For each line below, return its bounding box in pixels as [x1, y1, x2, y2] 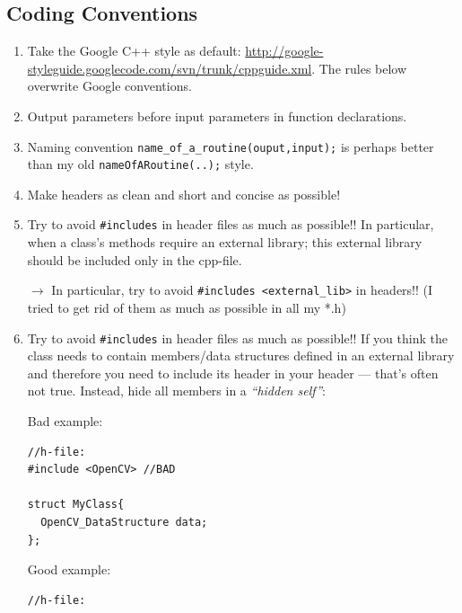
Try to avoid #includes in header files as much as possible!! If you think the [27, 328, 448, 347]
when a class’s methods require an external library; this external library [27, 233, 423, 252]
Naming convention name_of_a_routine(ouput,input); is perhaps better [27, 137, 434, 155]
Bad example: [27, 412, 103, 431]
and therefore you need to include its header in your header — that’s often [27, 363, 439, 382]
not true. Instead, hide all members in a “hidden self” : [27, 381, 326, 400]
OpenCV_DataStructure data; [40, 515, 208, 529]
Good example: [27, 560, 111, 579]
